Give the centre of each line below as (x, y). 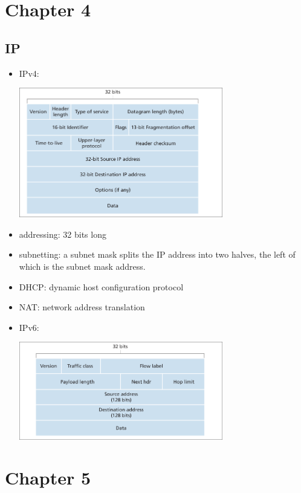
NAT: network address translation (82, 307)
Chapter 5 (48, 478)
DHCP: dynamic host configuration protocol (101, 286)
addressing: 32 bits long (63, 234)
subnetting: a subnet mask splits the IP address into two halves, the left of (157, 254)
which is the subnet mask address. (82, 266)
